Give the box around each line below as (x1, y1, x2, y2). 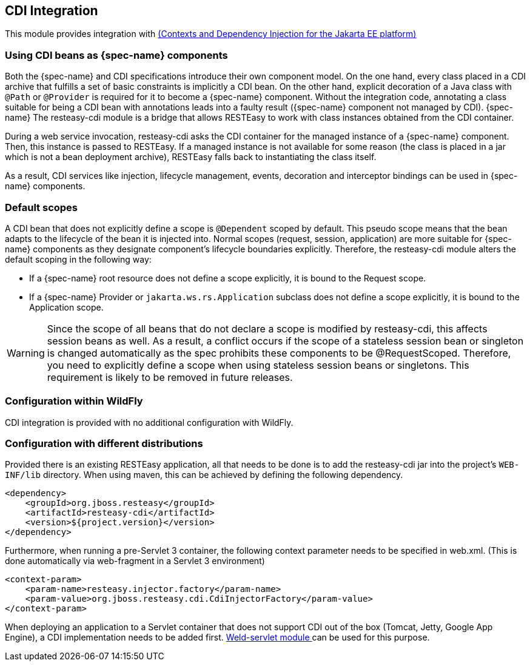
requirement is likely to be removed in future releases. (47, 371, 293, 383)
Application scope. (29, 301, 104, 312)
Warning (7, 346, 45, 359)
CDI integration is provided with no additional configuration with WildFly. (5, 417, 294, 428)
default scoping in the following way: (5, 254, 152, 264)
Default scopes (5, 201, 78, 214)
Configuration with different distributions (5, 437, 203, 450)
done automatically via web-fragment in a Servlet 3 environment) (5, 556, 265, 567)
